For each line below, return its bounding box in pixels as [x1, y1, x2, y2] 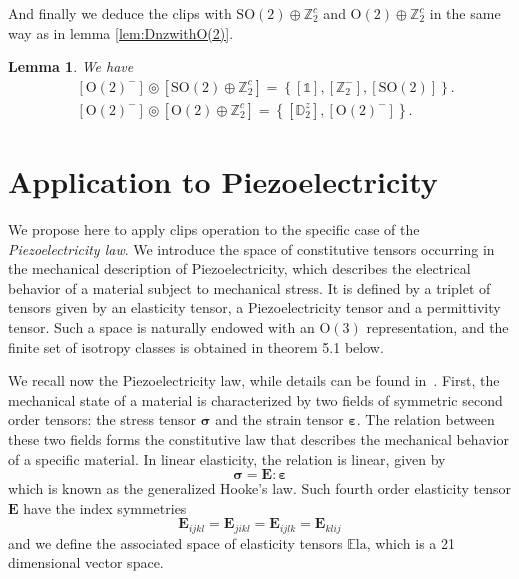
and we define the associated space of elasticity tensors [8, 532, 343, 553]
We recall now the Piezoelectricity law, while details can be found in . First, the [8, 370, 500, 391]
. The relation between [356, 409, 495, 430]
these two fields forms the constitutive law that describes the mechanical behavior [8, 428, 510, 449]
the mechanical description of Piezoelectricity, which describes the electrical [8, 258, 471, 279]
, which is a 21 [366, 532, 455, 553]
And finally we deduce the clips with [8, 3, 232, 23]
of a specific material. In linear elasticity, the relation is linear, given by [8, 448, 446, 469]
